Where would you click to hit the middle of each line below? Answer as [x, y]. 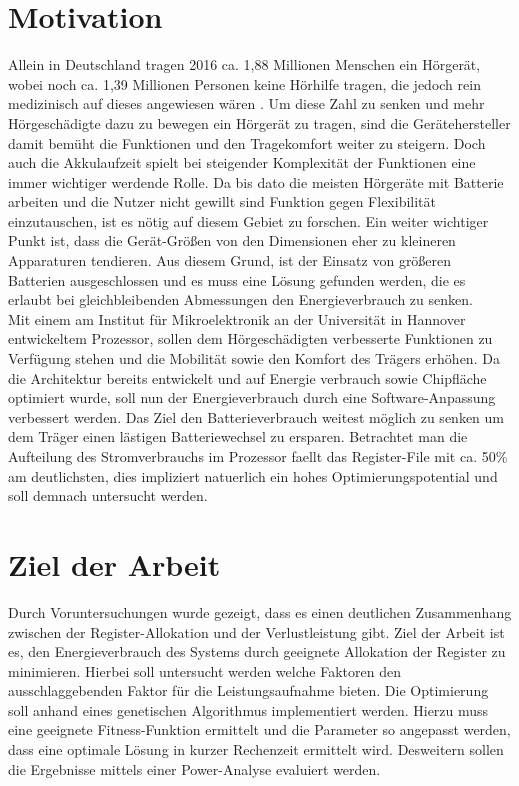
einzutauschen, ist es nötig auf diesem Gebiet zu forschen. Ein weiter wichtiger [248, 220]
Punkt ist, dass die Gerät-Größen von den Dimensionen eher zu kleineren [232, 240]
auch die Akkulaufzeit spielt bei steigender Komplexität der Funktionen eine [242, 162]
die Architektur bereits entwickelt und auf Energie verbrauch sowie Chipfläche [247, 377]
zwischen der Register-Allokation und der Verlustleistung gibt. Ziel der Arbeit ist [256, 631]
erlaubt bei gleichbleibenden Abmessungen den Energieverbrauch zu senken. [240, 299]
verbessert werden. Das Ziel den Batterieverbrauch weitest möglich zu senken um [256, 416]
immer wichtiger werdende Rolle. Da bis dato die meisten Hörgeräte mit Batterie [256, 181]
